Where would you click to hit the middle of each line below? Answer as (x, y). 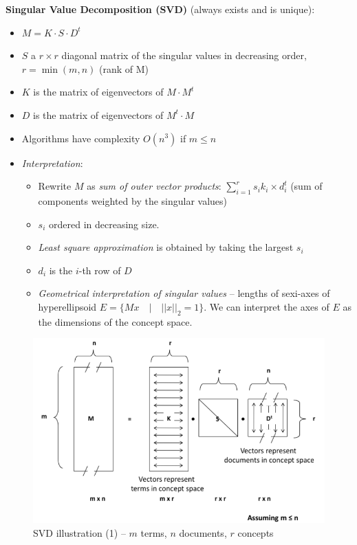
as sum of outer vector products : (154, 186)
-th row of (100, 270)
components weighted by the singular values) (133, 200)
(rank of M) (123, 68)
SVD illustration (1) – (79, 532)
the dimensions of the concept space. (115, 321)
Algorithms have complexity (81, 138)
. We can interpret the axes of (267, 306)
